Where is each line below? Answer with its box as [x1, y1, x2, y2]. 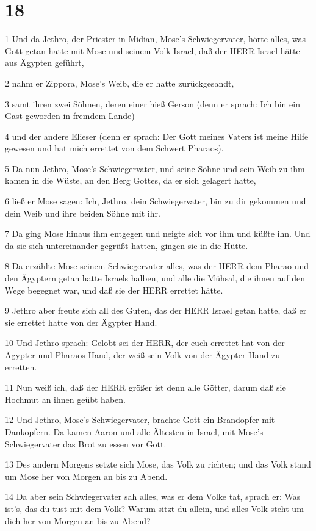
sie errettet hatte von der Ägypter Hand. [5, 316, 157, 328]
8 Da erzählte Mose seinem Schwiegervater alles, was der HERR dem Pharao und [5, 259, 309, 272]
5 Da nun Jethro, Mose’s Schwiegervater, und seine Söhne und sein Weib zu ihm [5, 162, 305, 175]
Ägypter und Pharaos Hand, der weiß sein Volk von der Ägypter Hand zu [5, 349, 280, 361]
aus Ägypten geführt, [5, 56, 84, 69]
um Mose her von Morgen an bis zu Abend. [5, 469, 168, 482]
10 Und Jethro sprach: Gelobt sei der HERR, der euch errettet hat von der [5, 336, 285, 349]
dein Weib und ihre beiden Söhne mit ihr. [5, 206, 160, 219]
